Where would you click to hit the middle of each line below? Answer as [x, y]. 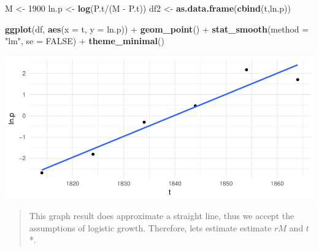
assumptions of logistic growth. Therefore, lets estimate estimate [150, 227]
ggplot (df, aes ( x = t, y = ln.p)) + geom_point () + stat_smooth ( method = [157, 29]
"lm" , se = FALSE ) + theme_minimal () [85, 41]
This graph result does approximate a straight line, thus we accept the [162, 215]
